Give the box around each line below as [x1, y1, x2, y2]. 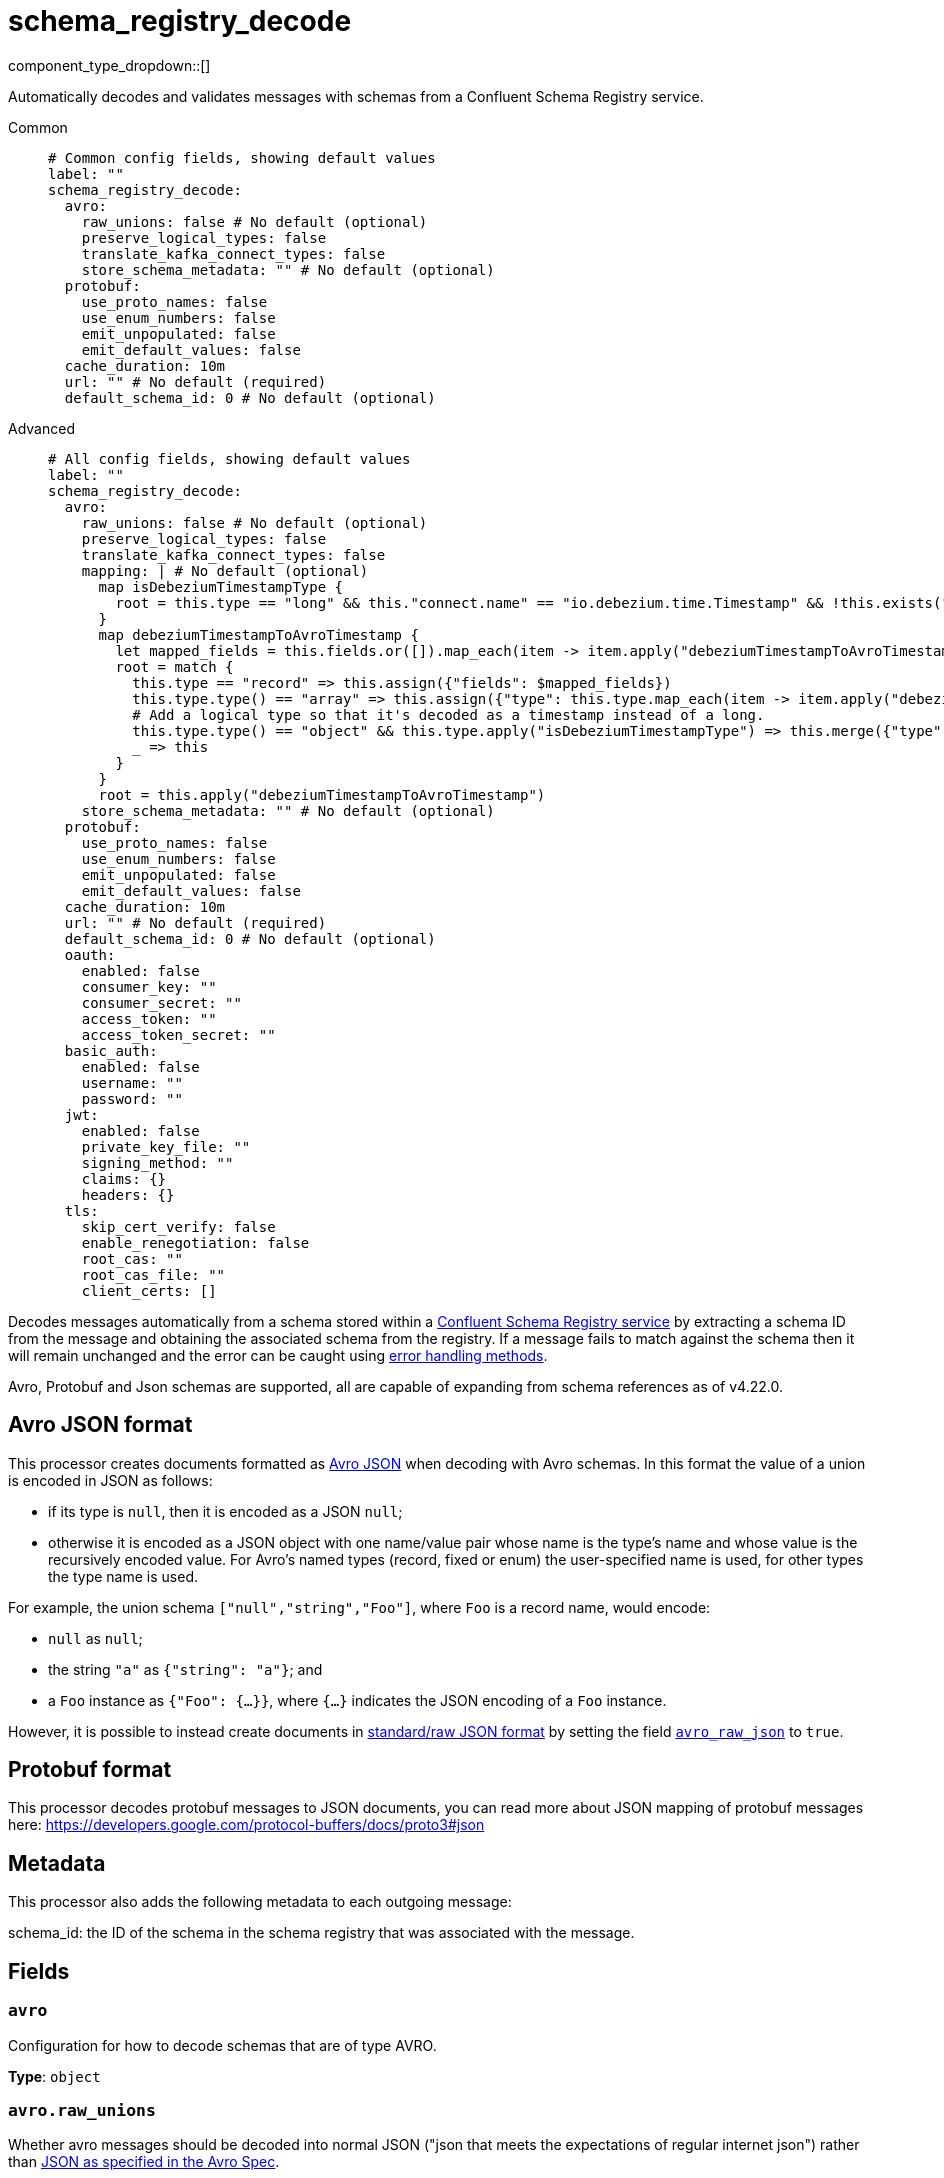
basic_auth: [64, 1042, 158, 1059]
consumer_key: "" [81, 978, 217, 995]
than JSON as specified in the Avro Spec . [8, 2153, 280, 2171]
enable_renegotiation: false [81, 1234, 310, 1251]
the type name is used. [48, 1567, 199, 1585]
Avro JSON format [8, 1412, 193, 1438]
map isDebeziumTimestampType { [98, 578, 344, 595]
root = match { [115, 658, 234, 675]
